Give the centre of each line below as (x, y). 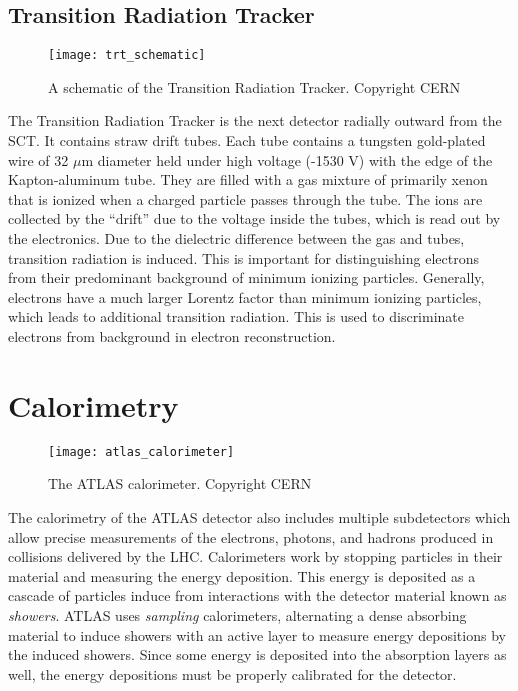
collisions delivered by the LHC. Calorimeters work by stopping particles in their (255, 556)
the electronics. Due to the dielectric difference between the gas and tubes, (236, 238)
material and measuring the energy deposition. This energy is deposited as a (242, 575)
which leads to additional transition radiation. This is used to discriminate (236, 316)
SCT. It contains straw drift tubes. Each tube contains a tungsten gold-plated (247, 140)
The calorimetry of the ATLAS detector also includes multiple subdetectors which (259, 516)
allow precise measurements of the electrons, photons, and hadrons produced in (251, 536)
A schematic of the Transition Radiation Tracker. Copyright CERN (254, 86)
